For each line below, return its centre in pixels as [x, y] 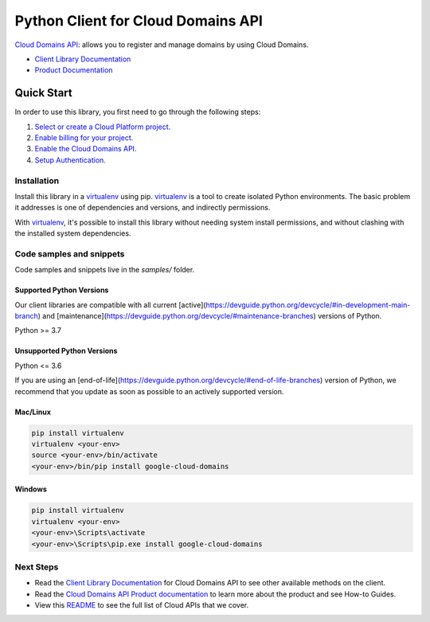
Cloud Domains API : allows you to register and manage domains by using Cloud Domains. [162, 45]
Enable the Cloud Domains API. [86, 149]
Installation [37, 181]
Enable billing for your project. [84, 138]
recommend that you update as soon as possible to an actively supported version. [149, 391]
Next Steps [37, 567]
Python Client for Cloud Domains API [139, 21]
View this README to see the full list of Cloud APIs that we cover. [142, 605]
